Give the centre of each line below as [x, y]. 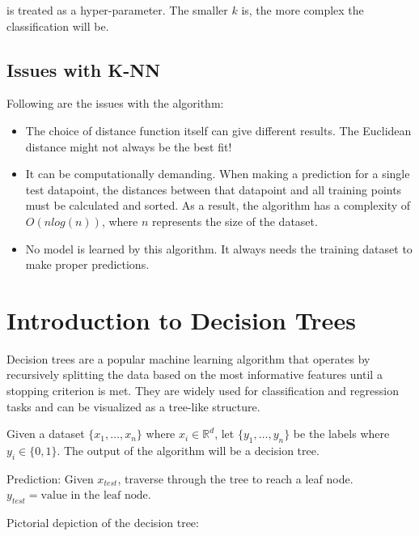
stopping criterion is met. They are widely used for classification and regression [203, 391]
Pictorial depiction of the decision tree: [103, 523]
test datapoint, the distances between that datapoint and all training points [214, 189]
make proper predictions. [87, 264]
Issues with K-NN [84, 69]
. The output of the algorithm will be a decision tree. [188, 451]
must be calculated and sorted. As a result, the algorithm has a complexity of [218, 205]
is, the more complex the [303, 10]
